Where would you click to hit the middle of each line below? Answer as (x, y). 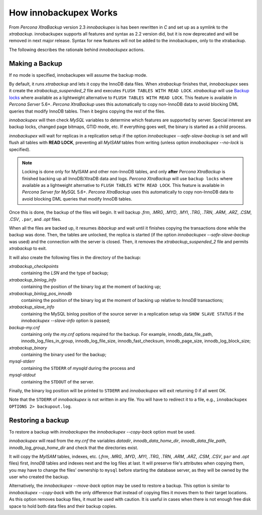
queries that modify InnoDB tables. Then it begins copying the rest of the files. (87, 111)
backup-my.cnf (25, 327)
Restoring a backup (39, 420)
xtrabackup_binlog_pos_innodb (41, 293)
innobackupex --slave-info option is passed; (65, 321)
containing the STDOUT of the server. (58, 382)
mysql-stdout (22, 375)
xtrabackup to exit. (28, 249)
